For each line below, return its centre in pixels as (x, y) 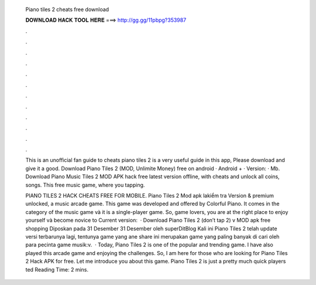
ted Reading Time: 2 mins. (57, 269)
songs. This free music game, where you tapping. (85, 185)
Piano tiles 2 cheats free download (67, 9)
